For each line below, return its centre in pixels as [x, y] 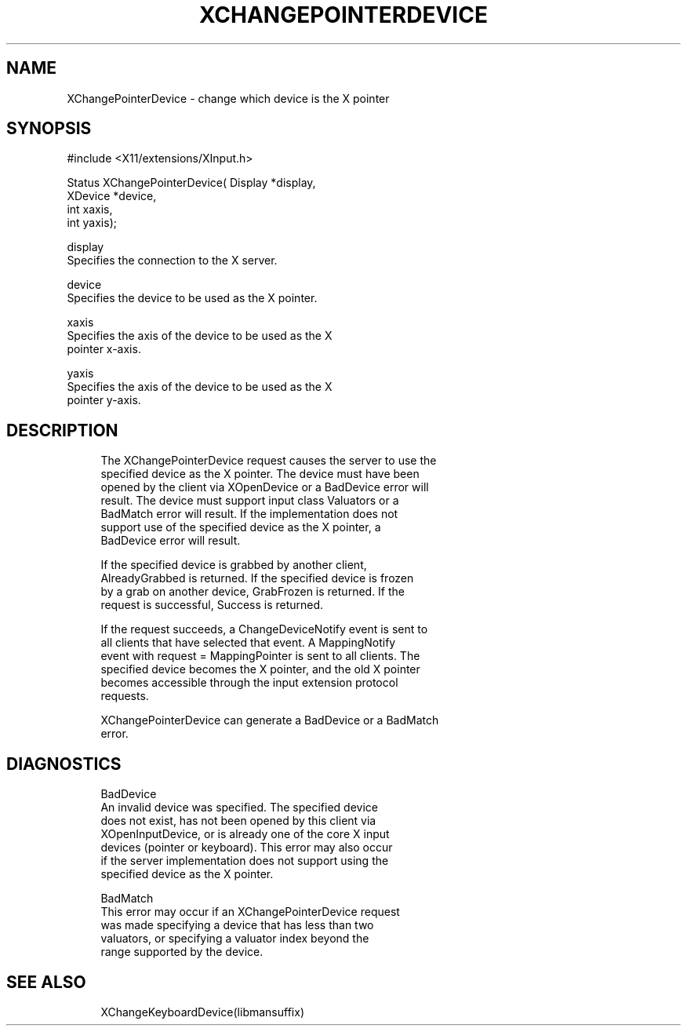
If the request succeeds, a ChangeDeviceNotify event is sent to [264, 629]
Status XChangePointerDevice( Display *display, [191, 183]
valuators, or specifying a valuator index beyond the [235, 939]
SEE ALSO [46, 982]
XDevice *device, [112, 196]
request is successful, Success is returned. [212, 605]
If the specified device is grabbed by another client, [234, 565]
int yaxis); [92, 223]
